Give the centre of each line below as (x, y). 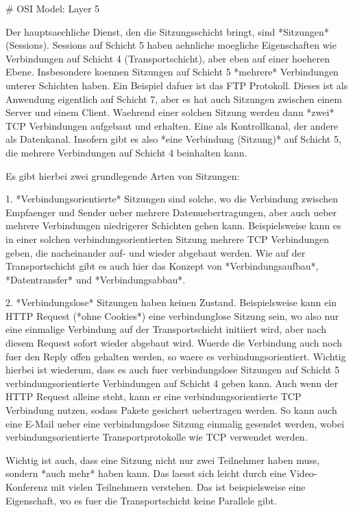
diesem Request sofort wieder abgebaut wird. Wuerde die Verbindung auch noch (174, 343)
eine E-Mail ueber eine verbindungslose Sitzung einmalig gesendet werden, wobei (175, 423)
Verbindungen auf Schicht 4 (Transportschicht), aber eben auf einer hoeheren (168, 58)
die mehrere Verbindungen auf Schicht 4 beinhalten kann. (126, 152)
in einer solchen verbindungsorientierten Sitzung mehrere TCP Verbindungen (168, 238)
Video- (303, 473)
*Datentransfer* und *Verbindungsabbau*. (96, 279)
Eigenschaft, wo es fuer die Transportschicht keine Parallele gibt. (141, 500)
